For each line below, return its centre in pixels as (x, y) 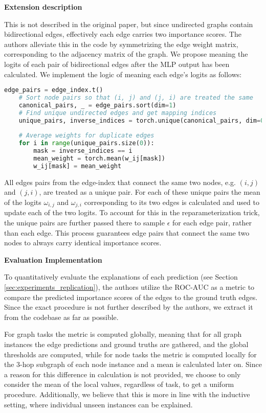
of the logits (23, 202)
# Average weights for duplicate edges (86, 136)
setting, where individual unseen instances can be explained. (98, 404)
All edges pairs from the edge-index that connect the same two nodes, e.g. (120, 182)
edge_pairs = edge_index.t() (54, 90)
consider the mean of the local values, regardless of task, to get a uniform (119, 384)
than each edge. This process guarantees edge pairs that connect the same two (127, 232)
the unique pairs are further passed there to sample (84, 223)
